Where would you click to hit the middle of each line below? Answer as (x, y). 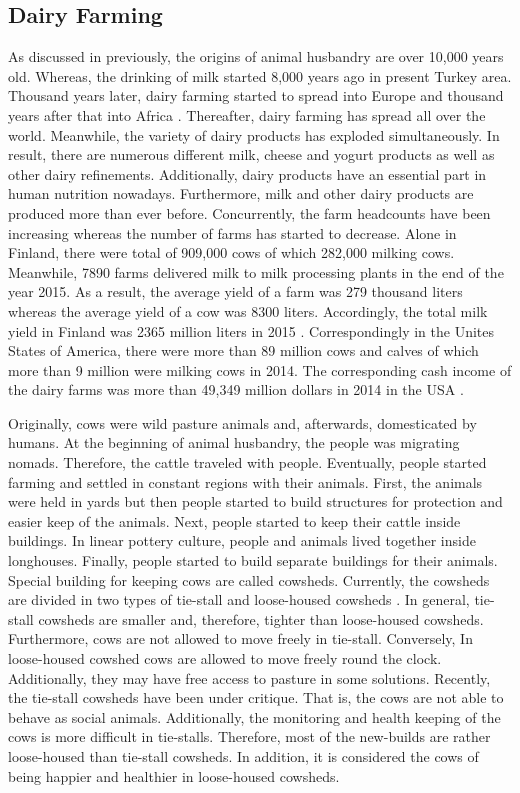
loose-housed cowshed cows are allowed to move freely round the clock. (225, 658)
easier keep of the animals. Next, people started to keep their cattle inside (234, 520)
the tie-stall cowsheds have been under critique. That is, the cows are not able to (256, 697)
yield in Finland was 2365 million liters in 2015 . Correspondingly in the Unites (251, 330)
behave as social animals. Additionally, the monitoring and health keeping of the (254, 716)
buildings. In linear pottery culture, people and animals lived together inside (242, 540)
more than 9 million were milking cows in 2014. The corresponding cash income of (260, 369)
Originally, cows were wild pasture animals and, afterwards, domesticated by (242, 422)
